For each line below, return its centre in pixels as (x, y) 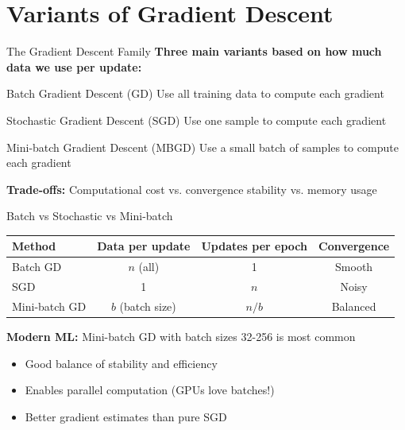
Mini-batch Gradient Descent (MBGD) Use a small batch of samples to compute (202, 147)
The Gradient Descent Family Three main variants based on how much (194, 51)
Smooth (354, 267)
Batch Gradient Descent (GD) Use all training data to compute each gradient (195, 93)
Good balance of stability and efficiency (121, 363)
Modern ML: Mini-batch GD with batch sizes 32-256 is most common (181, 336)
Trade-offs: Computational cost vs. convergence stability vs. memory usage (192, 189)
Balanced (354, 306)
